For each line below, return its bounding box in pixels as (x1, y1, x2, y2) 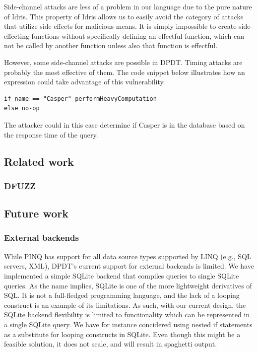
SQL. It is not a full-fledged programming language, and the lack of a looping (4, 290, 240, 300)
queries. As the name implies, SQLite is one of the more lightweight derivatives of (4, 280, 252, 290)
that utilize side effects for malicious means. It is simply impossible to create (4, 21, 237, 31)
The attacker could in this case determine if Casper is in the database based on (4, 119, 245, 130)
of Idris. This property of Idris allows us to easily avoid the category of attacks (4, 11, 244, 21)
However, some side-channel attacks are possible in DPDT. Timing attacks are (4, 57, 243, 67)
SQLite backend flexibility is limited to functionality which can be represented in (4, 309, 250, 320)
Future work (4, 206, 69, 221)
